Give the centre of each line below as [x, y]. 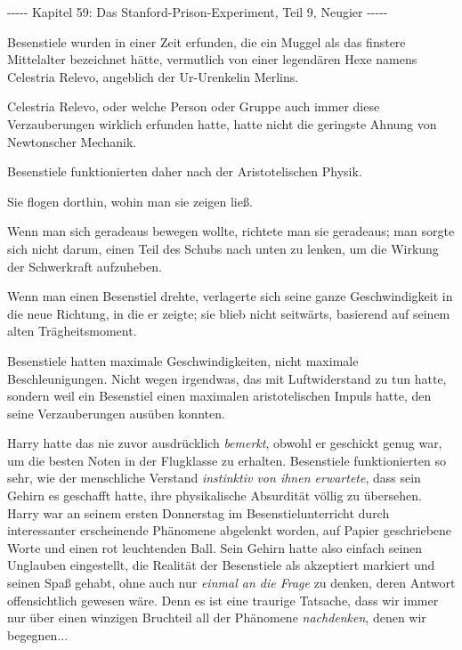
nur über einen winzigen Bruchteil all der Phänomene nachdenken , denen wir [217, 617]
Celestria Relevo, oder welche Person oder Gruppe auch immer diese [194, 106]
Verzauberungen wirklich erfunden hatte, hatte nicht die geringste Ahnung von [222, 123]
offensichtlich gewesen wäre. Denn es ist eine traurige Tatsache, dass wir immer [223, 600]
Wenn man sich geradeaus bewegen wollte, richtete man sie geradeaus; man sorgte [231, 231]
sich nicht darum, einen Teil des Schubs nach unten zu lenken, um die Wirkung [223, 248]
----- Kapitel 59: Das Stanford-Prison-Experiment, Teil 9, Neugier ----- [198, 12]
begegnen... [38, 634]
